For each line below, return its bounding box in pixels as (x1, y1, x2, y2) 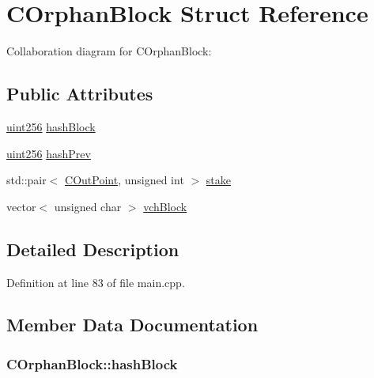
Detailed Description (6, 236, 179, 261)
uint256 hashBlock (6, 118, 96, 134)
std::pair (6, 172, 47, 188)
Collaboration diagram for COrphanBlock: (6, 43, 212, 59)
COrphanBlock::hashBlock (6, 353, 178, 373)
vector (6, 198, 36, 214)
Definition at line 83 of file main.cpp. (6, 274, 185, 290)
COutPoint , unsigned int (65, 172, 184, 188)
